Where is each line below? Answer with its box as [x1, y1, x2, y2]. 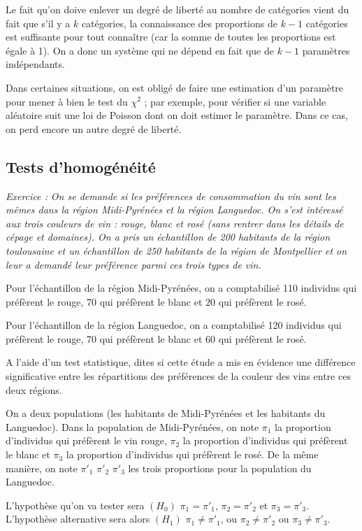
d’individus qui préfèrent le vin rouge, [6, 433, 167, 448]
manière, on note [6, 460, 78, 475]
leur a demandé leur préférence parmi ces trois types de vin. [6, 257, 261, 271]
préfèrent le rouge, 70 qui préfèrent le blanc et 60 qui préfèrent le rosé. [6, 331, 307, 346]
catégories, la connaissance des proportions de [81, 15, 277, 30]
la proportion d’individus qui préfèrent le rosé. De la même [66, 447, 319, 462]
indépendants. [6, 57, 65, 71]
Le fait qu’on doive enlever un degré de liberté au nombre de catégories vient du [6, 2, 349, 16]
